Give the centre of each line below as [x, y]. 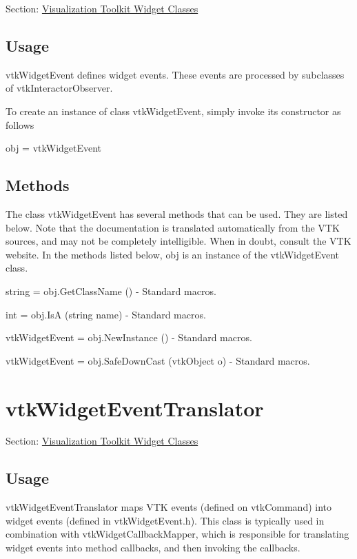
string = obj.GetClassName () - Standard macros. [111, 291]
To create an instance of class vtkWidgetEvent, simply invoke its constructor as [173, 111]
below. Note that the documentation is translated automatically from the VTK [173, 227]
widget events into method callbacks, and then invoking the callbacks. [153, 548]
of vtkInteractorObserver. [59, 88]
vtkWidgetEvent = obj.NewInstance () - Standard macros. [129, 337]
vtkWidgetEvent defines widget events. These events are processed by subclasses [175, 74]
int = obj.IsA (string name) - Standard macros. [106, 314]
